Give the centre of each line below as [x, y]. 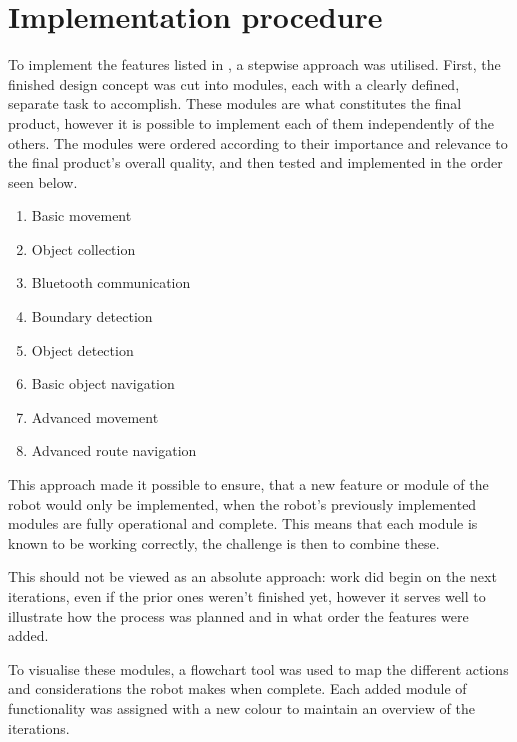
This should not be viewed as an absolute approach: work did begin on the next [252, 576]
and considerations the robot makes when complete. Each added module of [237, 688]
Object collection [83, 248]
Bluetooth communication [111, 282]
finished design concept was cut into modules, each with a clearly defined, [234, 83]
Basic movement [81, 215]
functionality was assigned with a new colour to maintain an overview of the [241, 707]
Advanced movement [95, 416]
